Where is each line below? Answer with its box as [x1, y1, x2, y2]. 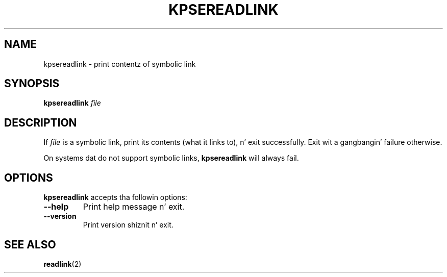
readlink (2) [43, 259, 82, 268]
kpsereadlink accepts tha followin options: [43, 193, 187, 202]
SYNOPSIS [4, 77, 60, 90]
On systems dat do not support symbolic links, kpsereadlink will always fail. [43, 154, 299, 163]
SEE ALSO [4, 238, 56, 251]
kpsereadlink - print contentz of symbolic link [43, 59, 196, 68]
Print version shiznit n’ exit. [83, 220, 173, 230]
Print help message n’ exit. [83, 202, 185, 212]
